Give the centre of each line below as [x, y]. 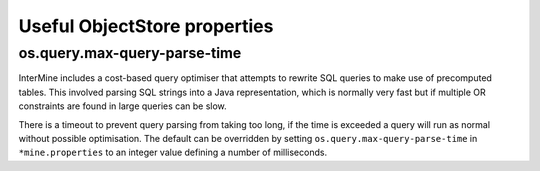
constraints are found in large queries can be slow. [122, 106]
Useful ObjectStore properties [146, 26]
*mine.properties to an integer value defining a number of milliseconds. [173, 152]
